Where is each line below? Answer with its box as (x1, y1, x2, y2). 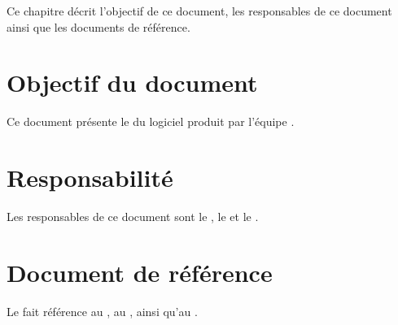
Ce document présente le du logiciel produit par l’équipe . (7, 113, 295, 130)
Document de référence (7, 255, 273, 288)
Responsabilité (7, 161, 173, 194)
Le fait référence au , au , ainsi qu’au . (7, 302, 198, 319)
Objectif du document (7, 66, 258, 99)
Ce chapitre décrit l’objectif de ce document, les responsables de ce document (7, 2, 392, 19)
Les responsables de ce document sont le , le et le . (7, 208, 259, 225)
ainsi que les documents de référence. (7, 18, 190, 35)
